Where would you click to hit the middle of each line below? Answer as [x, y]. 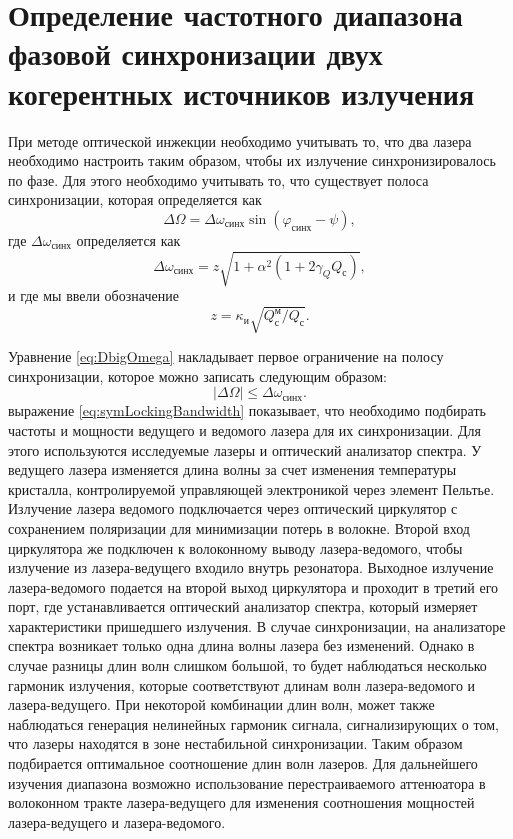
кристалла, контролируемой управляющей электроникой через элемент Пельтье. [251, 488]
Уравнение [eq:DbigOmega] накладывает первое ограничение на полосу [226, 356]
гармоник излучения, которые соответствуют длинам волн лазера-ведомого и [242, 684]
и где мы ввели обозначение [93, 295]
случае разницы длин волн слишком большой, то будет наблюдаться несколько [247, 665]
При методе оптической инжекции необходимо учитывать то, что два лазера [240, 140]
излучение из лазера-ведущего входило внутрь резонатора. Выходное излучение [251, 567]
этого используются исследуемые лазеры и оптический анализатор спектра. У [245, 449]
